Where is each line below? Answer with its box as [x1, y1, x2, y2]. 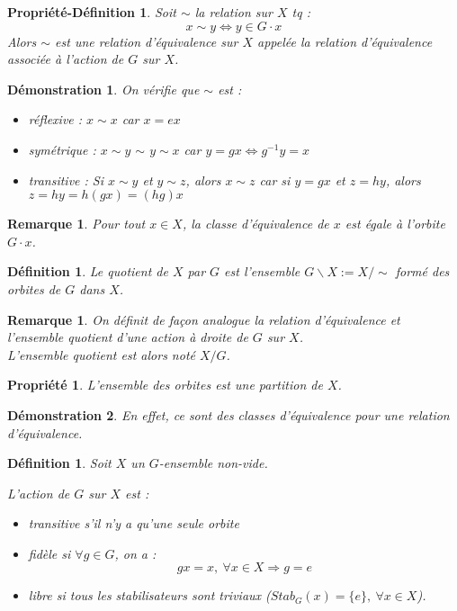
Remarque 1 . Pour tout [7, 214, 146, 233]
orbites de [7, 279, 61, 298]
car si [259, 170, 291, 189]
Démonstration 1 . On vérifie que [7, 79, 200, 98]
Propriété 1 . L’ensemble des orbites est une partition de [7, 375, 323, 394]
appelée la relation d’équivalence [256, 31, 433, 50]
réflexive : [28, 110, 83, 129]
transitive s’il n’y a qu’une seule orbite [28, 514, 239, 533]
